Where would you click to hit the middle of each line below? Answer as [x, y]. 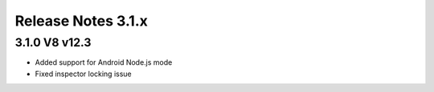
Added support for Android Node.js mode [104, 62]
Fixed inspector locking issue [83, 74]
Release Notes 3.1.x [81, 21]
